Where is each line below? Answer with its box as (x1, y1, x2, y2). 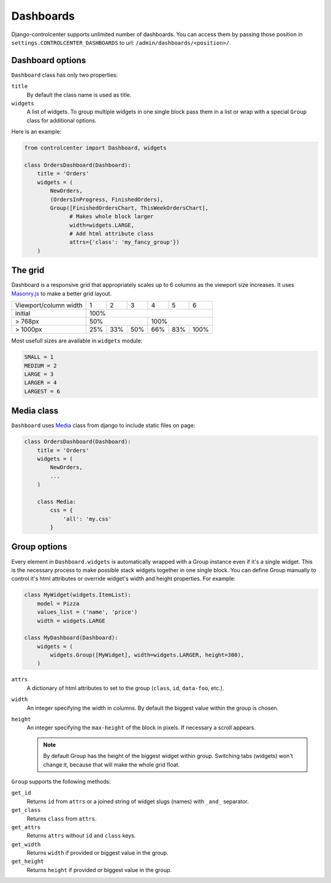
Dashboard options (11, 55, 86, 66)
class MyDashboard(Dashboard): (24, 634, 119, 642)
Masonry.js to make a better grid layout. (11, 290, 112, 297)
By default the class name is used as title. (26, 91, 132, 98)
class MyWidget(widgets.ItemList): (24, 591, 131, 599)
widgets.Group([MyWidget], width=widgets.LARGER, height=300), (50, 651, 245, 659)
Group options (11, 542, 67, 552)
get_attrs (11, 824, 41, 830)
